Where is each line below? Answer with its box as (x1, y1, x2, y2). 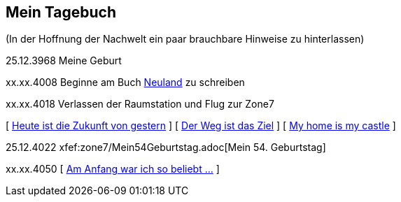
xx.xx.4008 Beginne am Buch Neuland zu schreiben (6, 76, 245, 89)
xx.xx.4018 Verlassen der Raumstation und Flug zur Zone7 (6, 98, 274, 110)
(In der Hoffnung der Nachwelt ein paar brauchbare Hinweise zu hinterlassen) (6, 33, 365, 45)
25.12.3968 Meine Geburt (6, 55, 122, 67)
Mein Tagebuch (6, 3, 117, 21)
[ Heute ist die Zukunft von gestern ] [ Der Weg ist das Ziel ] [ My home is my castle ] (6, 120, 396, 132)
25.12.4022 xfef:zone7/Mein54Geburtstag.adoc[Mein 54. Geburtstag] (6, 141, 326, 154)
